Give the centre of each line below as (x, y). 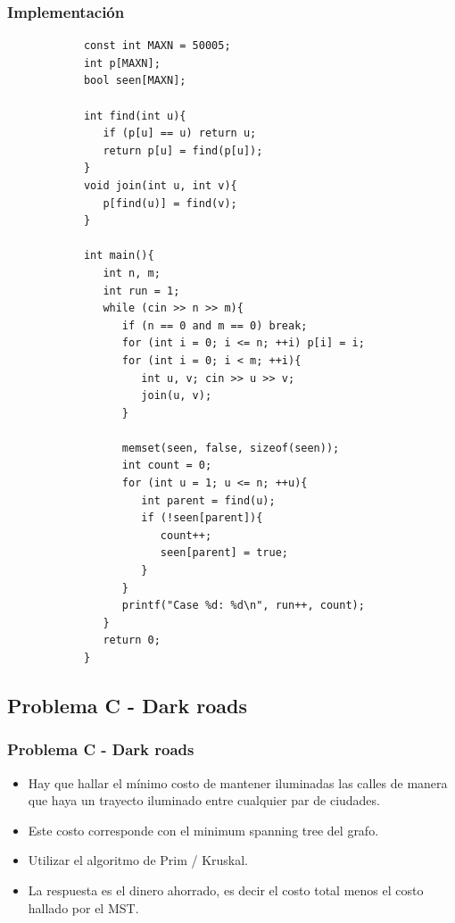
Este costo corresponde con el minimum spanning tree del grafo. (203, 830)
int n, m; (132, 273)
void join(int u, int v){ (160, 185)
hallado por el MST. (83, 907)
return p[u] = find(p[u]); (183, 150)
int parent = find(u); (208, 500)
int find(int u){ (135, 116)
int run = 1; (141, 291)
